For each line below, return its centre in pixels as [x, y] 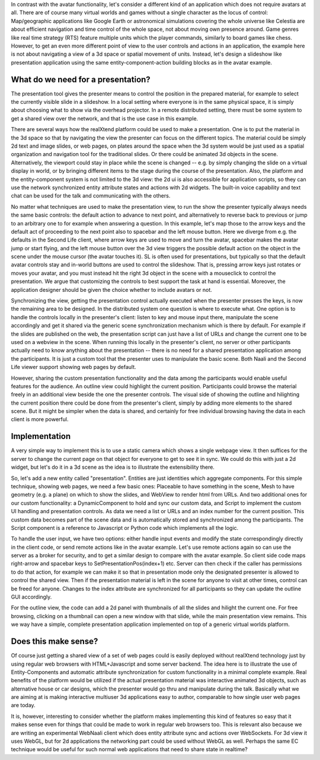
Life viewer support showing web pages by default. [73, 367]
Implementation [41, 436]
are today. [23, 705]
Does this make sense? [55, 642]
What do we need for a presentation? [81, 79]
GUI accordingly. [31, 597]
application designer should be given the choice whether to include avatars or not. [112, 290]
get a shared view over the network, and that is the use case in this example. [105, 118]
